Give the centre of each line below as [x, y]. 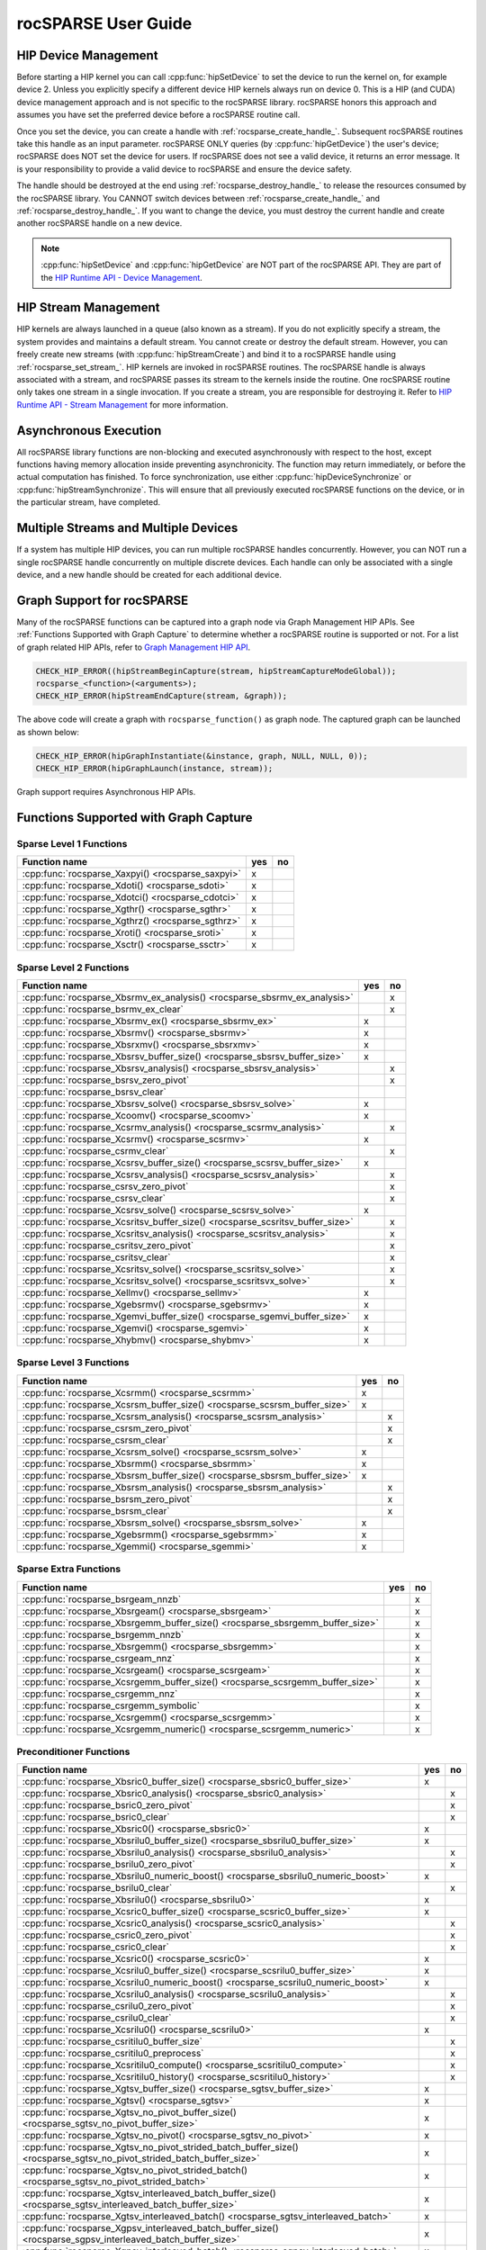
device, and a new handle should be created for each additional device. [149, 574]
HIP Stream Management [88, 307]
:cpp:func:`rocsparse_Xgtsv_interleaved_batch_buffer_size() [149, 2193]
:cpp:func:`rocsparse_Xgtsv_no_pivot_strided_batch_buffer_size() [160, 2147]
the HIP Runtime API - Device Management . [121, 277]
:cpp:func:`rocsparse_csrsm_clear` [96, 1440]
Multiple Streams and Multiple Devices [127, 528]
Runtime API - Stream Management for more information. [122, 404]
